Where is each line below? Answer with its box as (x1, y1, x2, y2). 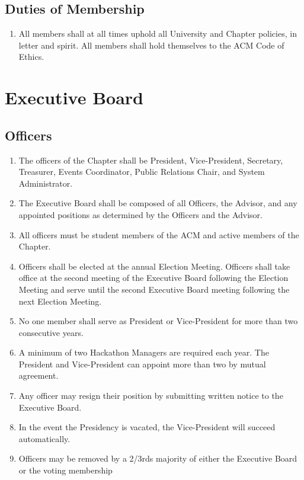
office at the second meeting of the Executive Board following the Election (18, 271, 289, 284)
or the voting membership (18, 464, 113, 476)
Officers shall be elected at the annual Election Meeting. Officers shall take (18, 260, 290, 272)
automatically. (18, 432, 71, 444)
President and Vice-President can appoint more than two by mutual (18, 357, 266, 370)
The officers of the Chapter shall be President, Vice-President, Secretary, (18, 153, 283, 166)
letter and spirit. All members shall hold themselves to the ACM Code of (18, 39, 284, 51)
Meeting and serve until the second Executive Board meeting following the (18, 283, 290, 295)
